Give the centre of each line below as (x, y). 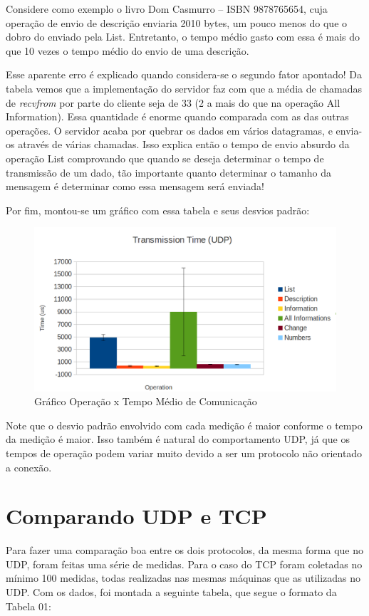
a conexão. (29, 467)
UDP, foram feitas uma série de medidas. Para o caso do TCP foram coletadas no (184, 564)
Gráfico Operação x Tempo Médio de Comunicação (146, 401)
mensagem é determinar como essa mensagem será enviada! (135, 186)
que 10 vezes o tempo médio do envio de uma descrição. (128, 50)
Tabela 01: (28, 606)
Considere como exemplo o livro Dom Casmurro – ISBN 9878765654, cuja (167, 9)
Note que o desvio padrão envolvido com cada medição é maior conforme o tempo (184, 425)
